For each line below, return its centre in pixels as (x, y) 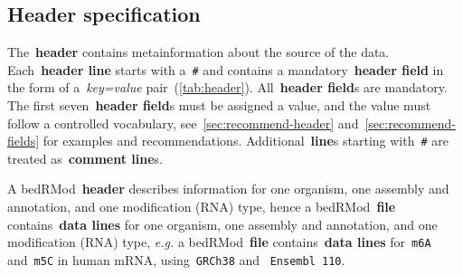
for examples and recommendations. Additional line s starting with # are (246, 141)
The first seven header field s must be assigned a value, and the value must (219, 105)
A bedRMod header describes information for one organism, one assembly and (228, 189)
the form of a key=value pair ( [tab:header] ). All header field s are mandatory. (227, 87)
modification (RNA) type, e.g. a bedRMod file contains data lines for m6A (219, 242)
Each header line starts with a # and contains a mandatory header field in (226, 69)
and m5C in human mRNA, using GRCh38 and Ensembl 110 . (176, 259)
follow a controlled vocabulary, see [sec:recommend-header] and (183, 123)
